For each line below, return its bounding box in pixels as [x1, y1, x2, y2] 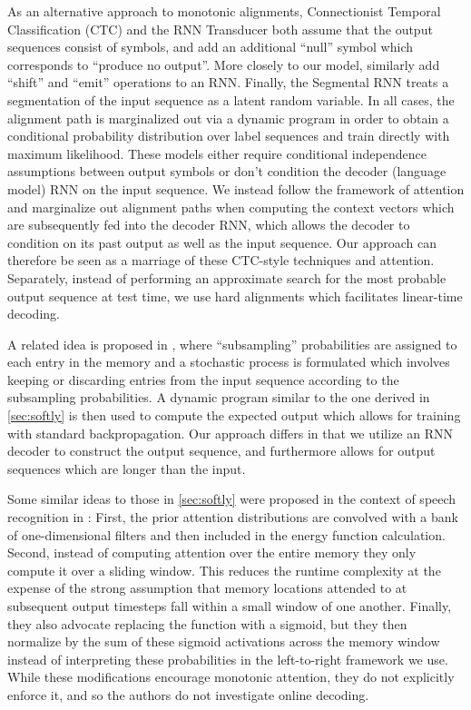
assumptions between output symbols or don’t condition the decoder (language [7, 162, 446, 181]
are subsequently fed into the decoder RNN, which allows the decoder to [7, 215, 410, 234]
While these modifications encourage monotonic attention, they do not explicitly [7, 667, 455, 686]
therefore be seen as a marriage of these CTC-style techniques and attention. [7, 251, 435, 270]
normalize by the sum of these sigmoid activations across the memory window [7, 632, 440, 651]
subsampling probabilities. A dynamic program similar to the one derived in [7, 388, 430, 407]
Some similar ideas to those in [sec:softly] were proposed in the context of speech [7, 489, 456, 508]
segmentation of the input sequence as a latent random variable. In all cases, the [7, 90, 455, 109]
